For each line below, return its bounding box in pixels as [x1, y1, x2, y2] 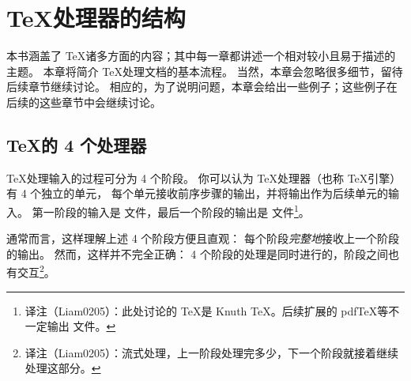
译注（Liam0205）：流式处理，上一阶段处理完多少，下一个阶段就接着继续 [25, 344, 399, 360]
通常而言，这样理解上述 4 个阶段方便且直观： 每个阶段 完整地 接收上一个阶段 [6, 230, 399, 247]
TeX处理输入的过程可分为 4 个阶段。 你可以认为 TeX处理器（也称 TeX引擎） [6, 169, 402, 186]
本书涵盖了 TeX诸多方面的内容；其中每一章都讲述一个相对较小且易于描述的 [6, 47, 396, 64]
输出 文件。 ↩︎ [47, 318, 116, 334]
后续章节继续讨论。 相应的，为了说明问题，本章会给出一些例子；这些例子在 [6, 78, 398, 95]
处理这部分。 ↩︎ [25, 360, 101, 376]
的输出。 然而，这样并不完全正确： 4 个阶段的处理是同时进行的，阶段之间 [6, 245, 388, 262]
